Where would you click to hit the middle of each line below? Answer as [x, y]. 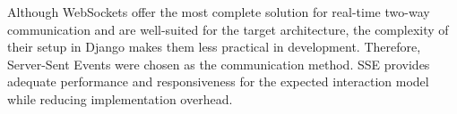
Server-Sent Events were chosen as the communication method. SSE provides [219, 64]
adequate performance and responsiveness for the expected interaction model [218, 81]
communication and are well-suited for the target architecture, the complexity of [228, 29]
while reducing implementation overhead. [120, 98]
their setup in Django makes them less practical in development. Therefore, [214, 47]
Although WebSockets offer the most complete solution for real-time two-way [219, 12]
